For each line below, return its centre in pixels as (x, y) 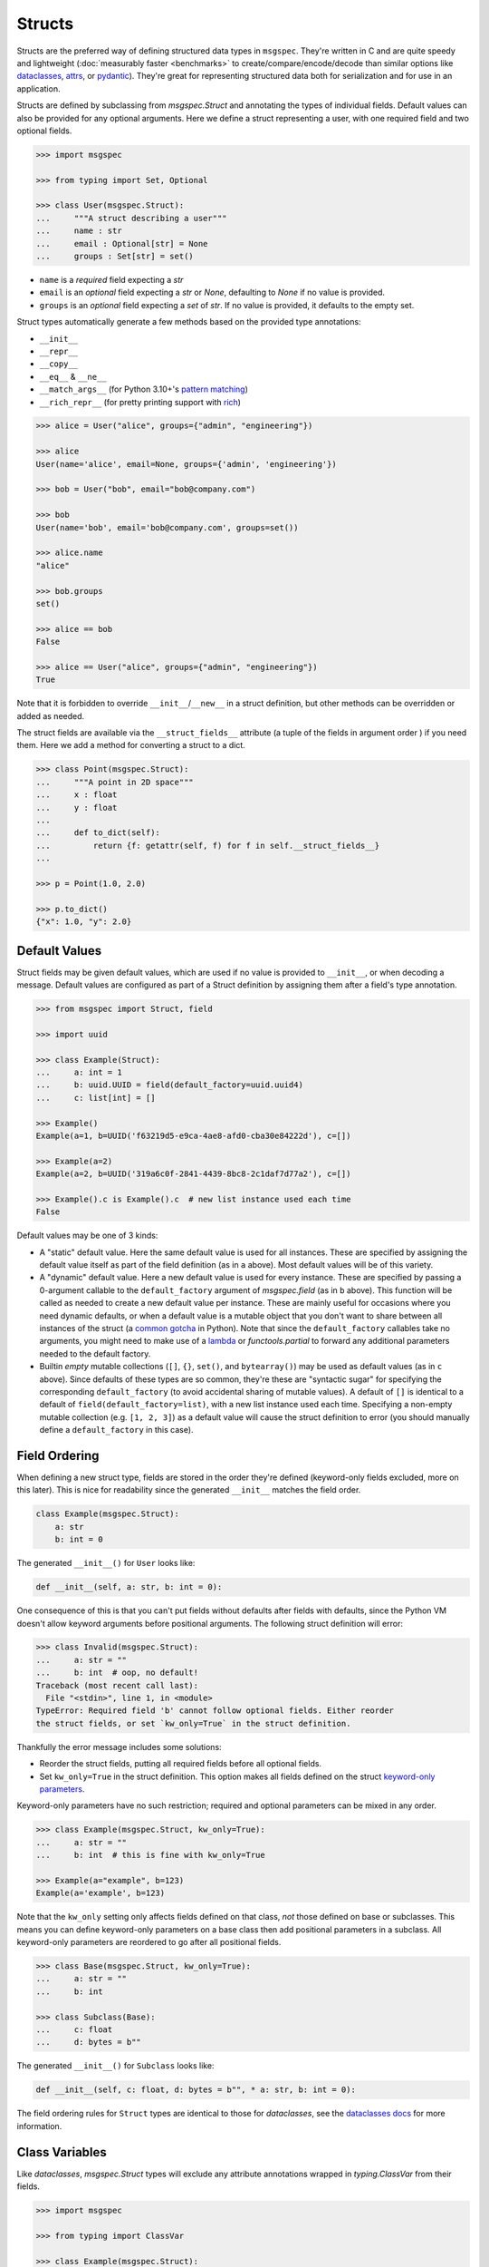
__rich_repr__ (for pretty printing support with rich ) (140, 402)
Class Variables (62, 2152)
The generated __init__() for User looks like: (106, 1563)
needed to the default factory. (95, 1353)
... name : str (79, 231)
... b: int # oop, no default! (117, 1673)
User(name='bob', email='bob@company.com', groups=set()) (167, 527)
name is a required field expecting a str (111, 279)
